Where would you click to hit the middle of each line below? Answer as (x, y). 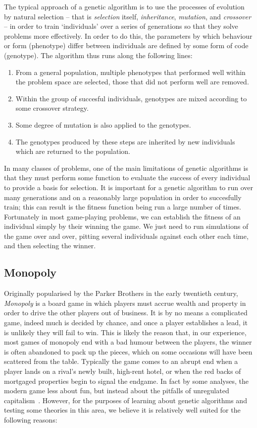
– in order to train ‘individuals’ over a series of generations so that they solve (121, 26)
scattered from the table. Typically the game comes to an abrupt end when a (121, 361)
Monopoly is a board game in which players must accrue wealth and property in (125, 303)
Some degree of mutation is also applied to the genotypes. (103, 124)
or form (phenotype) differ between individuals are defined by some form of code (126, 45)
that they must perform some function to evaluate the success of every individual (127, 178)
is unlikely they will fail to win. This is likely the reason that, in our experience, (125, 332)
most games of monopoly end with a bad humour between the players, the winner (128, 342)
